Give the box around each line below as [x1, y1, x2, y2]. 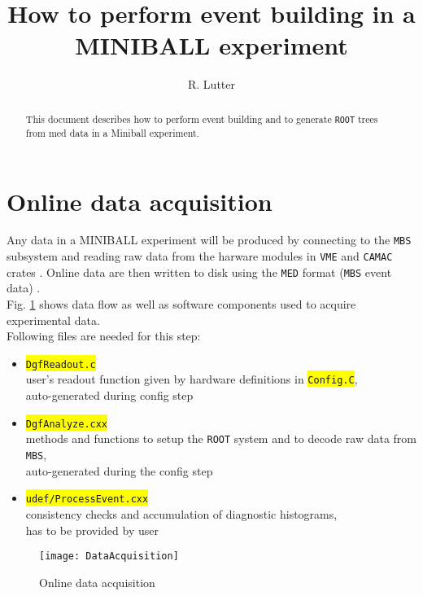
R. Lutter [188, 76, 235, 93]
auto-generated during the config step [25, 462, 213, 479]
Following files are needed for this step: [7, 327, 201, 344]
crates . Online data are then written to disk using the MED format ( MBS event [7, 263, 392, 280]
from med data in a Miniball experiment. [25, 125, 199, 139]
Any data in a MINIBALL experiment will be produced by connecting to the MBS [7, 231, 412, 248]
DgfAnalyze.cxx [25, 418, 108, 430]
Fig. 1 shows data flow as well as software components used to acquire [7, 296, 356, 312]
